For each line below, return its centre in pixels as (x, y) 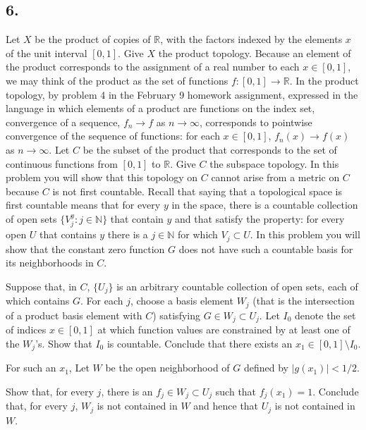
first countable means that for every (83, 205)
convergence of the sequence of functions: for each (113, 136)
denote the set (325, 315)
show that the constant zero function (85, 248)
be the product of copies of (93, 39)
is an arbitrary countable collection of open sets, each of (237, 286)
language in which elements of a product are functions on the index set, (160, 108)
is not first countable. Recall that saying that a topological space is (197, 191)
